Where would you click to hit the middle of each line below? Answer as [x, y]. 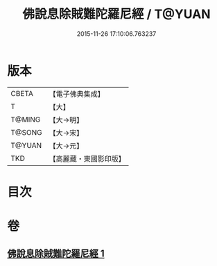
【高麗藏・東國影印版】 [87, 158]
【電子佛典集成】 [77, 94]
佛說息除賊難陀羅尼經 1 [56, 254]
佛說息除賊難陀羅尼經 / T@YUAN [116, 14]
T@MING [26, 120]
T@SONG [27, 132]
